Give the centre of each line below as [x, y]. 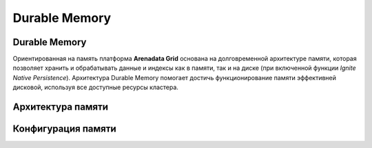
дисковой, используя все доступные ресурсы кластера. [96, 87]
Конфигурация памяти [64, 129]
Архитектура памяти [61, 107]
